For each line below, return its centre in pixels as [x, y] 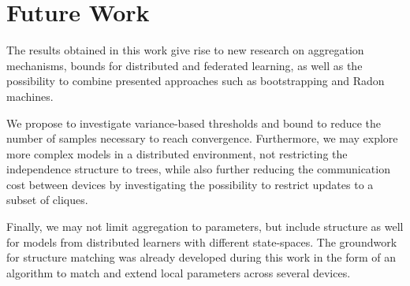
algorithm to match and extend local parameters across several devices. [179, 272]
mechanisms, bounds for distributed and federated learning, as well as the [184, 65]
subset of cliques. [47, 200]
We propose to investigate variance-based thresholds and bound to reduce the [194, 123]
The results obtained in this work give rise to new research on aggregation [185, 50]
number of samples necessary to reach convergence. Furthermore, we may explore [202, 138]
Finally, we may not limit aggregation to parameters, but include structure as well [205, 227]
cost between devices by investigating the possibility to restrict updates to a [190, 184]
